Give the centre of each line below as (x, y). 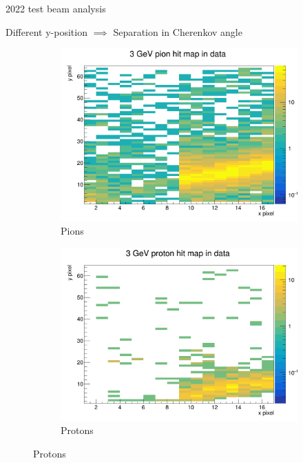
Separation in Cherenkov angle (178, 31)
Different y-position (46, 31)
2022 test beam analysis (56, 8)
